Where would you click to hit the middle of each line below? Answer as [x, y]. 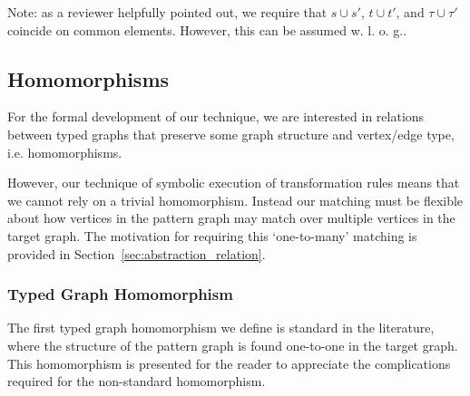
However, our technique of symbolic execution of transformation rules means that [234, 183]
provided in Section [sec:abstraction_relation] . [137, 253]
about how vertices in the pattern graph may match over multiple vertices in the [231, 218]
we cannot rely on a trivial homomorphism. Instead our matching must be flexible [235, 200]
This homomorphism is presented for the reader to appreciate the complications [229, 363]
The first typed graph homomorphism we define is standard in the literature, [221, 328]
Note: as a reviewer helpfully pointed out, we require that [167, 12]
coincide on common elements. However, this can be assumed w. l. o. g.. [207, 29]
